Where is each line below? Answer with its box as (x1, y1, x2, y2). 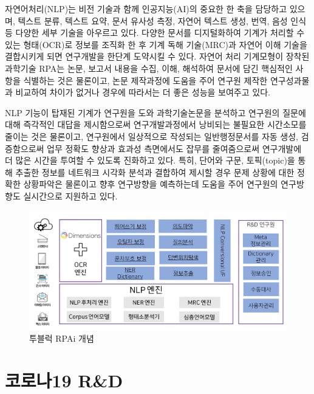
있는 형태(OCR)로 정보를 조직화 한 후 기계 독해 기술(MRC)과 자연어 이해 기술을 (5, 38, 307, 50)
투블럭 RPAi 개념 (29, 332, 94, 345)
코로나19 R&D (5, 367, 123, 392)
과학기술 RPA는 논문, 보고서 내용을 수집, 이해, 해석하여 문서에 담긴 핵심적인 (5, 61, 293, 74)
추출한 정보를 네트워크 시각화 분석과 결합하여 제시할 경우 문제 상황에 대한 (15, 165, 295, 178)
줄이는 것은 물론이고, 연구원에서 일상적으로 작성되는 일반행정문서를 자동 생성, (5, 130, 298, 142)
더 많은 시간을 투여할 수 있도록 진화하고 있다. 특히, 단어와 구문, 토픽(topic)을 (5, 154, 295, 167)
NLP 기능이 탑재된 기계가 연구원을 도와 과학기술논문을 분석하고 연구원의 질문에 (5, 106, 306, 119)
